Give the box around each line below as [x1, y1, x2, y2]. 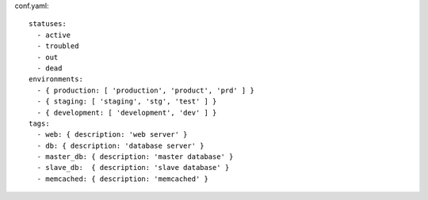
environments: [29, 75, 83, 84]
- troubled [36, 42, 79, 51]
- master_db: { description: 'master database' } [36, 153, 234, 161]
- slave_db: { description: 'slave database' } [36, 163, 230, 172]
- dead [36, 63, 63, 73]
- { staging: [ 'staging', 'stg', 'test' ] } [36, 97, 217, 106]
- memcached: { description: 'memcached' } [36, 174, 209, 183]
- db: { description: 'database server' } [36, 141, 205, 150]
